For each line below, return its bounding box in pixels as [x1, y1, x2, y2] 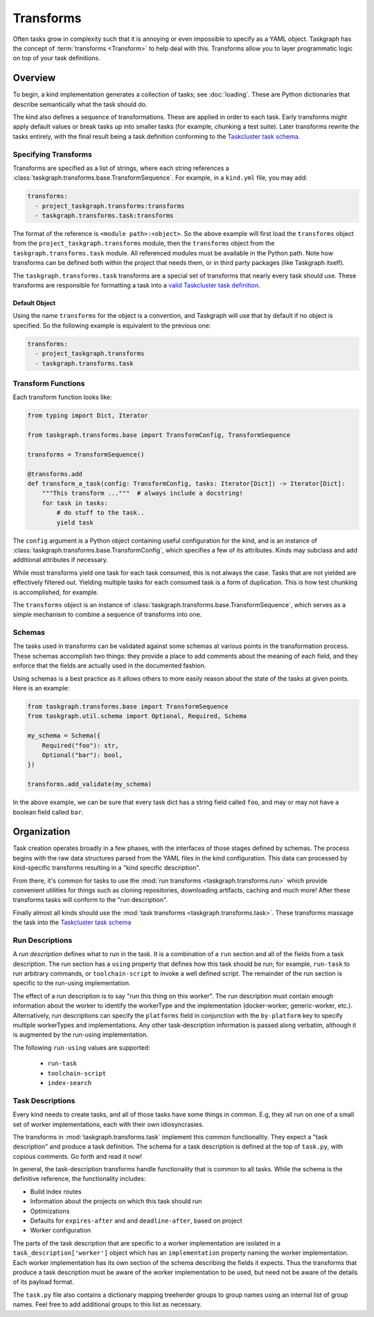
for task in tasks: [42, 499, 109, 507]
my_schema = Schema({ [27, 732, 101, 740]
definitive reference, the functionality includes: [12, 1175, 146, 1183]
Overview [12, 72, 56, 84]
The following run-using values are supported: [12, 1043, 150, 1051]
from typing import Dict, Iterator [27, 411, 148, 420]
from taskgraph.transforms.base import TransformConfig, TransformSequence [27, 431, 291, 439]
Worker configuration [30, 1226, 91, 1234]
